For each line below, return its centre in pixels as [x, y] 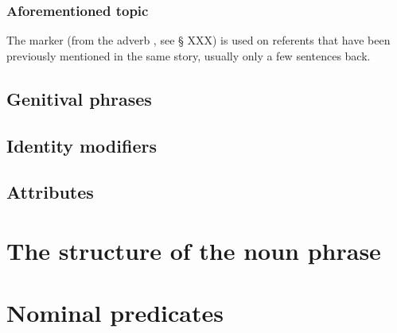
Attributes [50, 192]
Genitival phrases [79, 98]
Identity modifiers [82, 145]
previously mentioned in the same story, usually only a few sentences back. [189, 55]
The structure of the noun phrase [194, 250]
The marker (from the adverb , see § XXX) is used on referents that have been [198, 40]
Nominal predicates [115, 313]
